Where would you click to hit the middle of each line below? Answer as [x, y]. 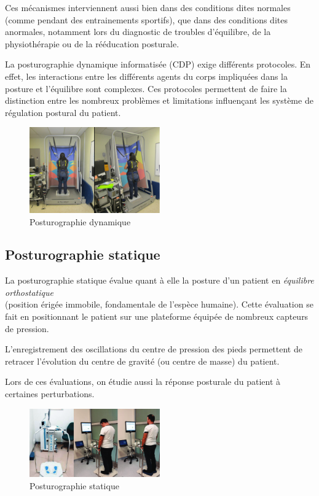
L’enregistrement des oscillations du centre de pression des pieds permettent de [154, 349]
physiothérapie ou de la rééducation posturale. [92, 43]
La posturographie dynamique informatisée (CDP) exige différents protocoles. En [158, 64]
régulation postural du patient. [63, 112]
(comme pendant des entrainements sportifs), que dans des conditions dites [146, 19]
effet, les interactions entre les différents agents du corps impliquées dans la [146, 76]
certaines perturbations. [50, 394]
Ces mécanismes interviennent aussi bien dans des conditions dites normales [148, 7]
